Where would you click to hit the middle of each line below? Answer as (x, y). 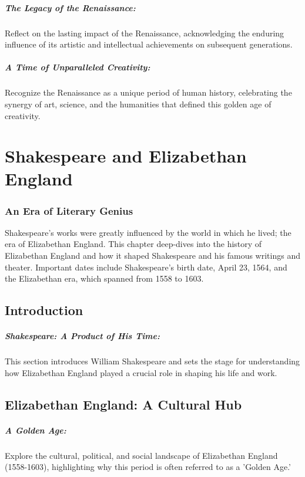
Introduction (44, 310)
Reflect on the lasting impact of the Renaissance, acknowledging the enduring (145, 33)
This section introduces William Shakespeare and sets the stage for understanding (152, 361)
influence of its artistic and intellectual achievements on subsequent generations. (149, 44)
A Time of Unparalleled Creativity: (78, 67)
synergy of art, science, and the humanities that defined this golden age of (138, 104)
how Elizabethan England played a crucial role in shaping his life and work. (141, 372)
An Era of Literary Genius (69, 210)
